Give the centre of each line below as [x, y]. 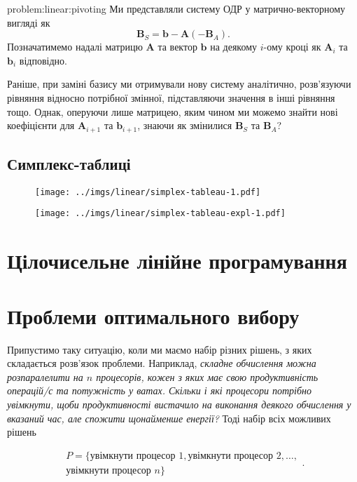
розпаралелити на [45, 376]
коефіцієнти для [41, 125]
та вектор [177, 47]
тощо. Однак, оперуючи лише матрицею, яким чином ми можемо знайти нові [173, 111]
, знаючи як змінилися [185, 125]
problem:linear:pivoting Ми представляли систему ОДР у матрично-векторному [176, 8]
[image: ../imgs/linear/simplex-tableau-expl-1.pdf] [160, 214]
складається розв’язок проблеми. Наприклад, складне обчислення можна [162, 363]
